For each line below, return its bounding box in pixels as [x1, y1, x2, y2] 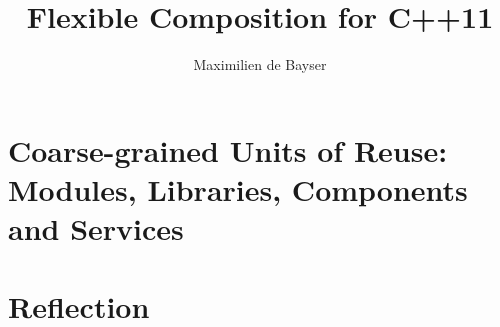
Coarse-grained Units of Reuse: [8, 129, 448, 170]
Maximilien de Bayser [193, 54, 327, 75]
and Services [8, 208, 184, 249]
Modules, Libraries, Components [8, 168, 468, 209]
